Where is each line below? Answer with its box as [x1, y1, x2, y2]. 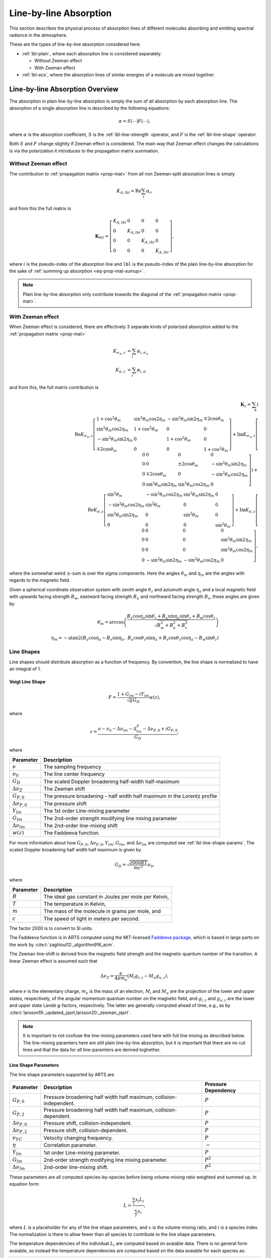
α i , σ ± [137, 348, 149, 356]
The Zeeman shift [43, 785, 85, 792]
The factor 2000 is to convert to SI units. [9, 925, 93, 931]
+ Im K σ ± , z [232, 431, 256, 439]
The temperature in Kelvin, [43, 901, 106, 908]
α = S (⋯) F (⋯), [118, 118, 151, 124]
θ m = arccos [97, 619, 124, 626]
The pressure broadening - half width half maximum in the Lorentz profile [43, 793, 217, 800]
